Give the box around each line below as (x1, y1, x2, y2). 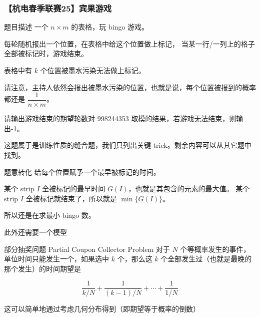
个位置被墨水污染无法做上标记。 (40, 65, 145, 75)
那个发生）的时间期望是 (4, 263, 81, 273)
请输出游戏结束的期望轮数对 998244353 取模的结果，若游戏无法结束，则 (4, 113, 236, 124)
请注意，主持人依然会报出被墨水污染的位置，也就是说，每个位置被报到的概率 (4, 82, 256, 92)
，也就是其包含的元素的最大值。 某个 (128, 183, 250, 194)
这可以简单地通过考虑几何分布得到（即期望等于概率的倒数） (4, 303, 200, 314)
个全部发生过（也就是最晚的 (160, 253, 252, 264)
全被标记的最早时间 (42, 183, 105, 194)
